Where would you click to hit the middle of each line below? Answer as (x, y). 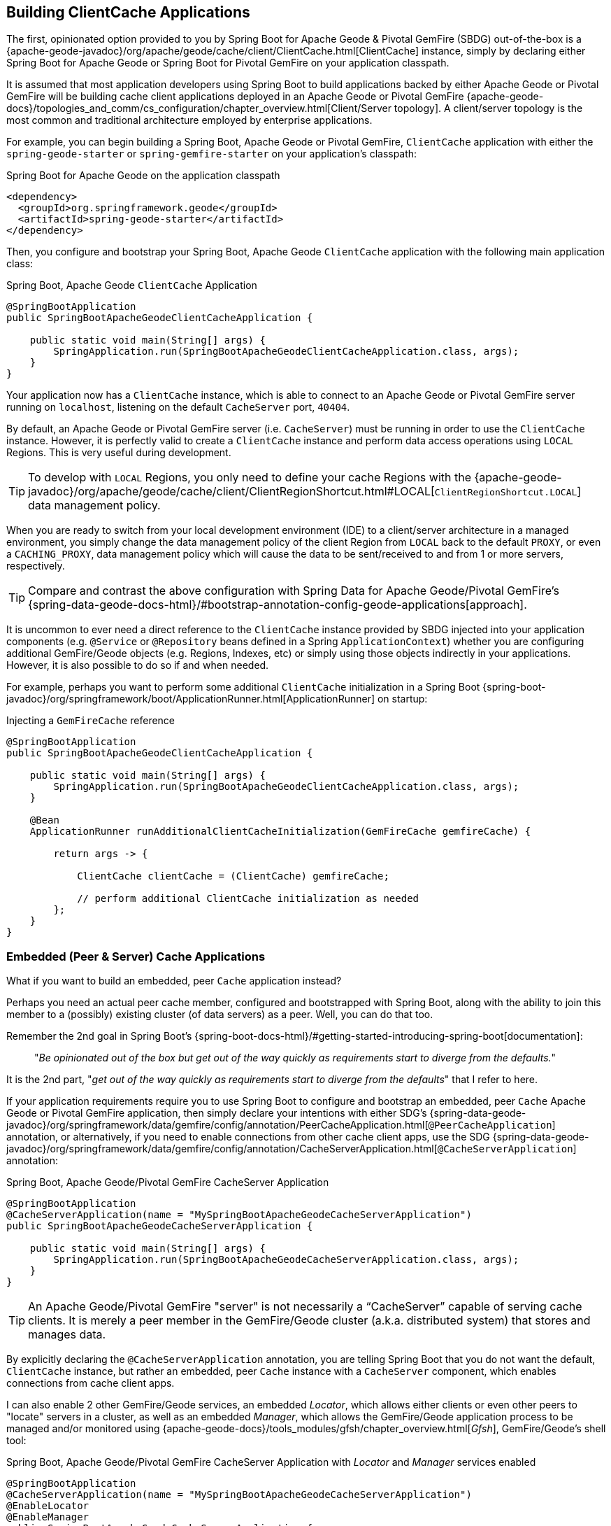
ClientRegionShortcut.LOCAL (506, 493)
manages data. (67, 1335)
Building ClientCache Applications (128, 12)
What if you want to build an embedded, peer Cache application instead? (174, 981)
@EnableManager (48, 1517)
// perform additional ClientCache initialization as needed (248, 899)
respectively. (36, 566)
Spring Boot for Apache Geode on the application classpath (143, 176)
